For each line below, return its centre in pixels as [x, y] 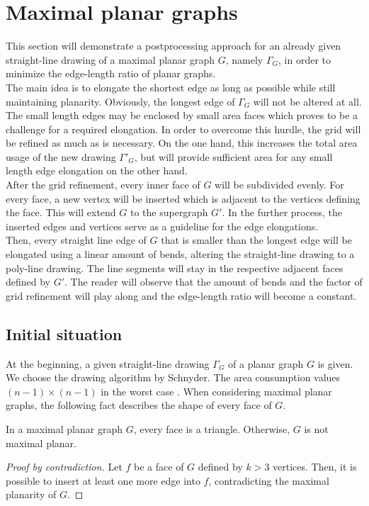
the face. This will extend [61, 212]
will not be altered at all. [307, 101]
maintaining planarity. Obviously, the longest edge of [120, 101]
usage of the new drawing [61, 156]
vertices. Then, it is [315, 467]
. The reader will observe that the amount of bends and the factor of [214, 282]
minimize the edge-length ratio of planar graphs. [111, 73]
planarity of [31, 494]
